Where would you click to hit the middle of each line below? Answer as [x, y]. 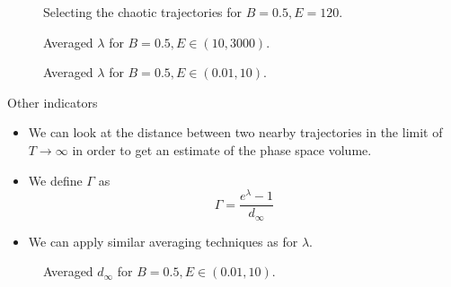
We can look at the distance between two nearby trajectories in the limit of [235, 132]
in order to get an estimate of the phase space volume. [222, 149]
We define [55, 180]
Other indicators [53, 102]
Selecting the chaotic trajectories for [143, 12]
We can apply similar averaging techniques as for [163, 241]
